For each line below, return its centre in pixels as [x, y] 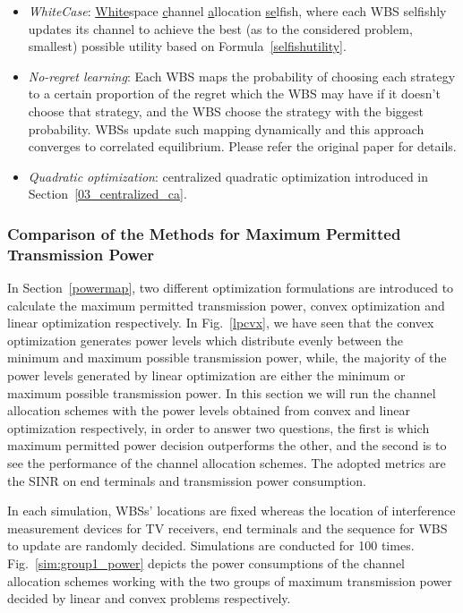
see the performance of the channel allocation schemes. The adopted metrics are [227, 463]
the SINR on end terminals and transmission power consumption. [187, 480]
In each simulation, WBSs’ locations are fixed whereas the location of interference [231, 511]
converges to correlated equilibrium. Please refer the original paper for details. [242, 146]
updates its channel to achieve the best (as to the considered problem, [220, 28]
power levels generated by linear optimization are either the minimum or [206, 375]
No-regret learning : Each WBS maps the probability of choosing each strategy [242, 76]
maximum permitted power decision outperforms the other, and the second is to [227, 445]
